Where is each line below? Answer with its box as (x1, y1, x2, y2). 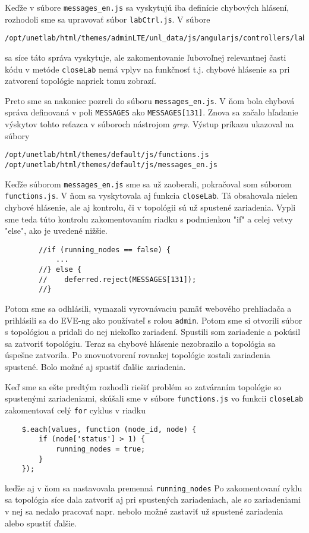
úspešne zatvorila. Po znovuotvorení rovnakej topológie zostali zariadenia (5, 349, 271, 361)
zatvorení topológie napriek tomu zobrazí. (5, 74, 156, 87)
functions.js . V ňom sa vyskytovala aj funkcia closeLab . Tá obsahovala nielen (5, 189, 298, 202)
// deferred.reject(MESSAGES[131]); (39, 275, 197, 284)
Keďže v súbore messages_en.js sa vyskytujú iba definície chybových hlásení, (5, 1, 289, 13)
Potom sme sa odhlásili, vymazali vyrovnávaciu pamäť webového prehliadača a (5, 302, 292, 314)
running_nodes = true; (55, 444, 146, 453)
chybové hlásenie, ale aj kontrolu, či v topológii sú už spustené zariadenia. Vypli (5, 200, 296, 213)
